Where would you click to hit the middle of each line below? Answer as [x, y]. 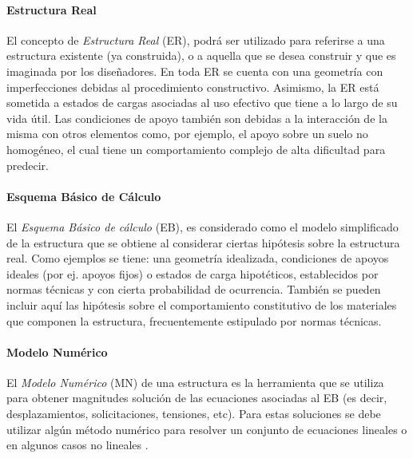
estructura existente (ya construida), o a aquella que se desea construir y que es [201, 55]
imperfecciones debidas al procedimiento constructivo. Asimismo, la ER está [193, 87]
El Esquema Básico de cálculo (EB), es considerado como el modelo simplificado [203, 226]
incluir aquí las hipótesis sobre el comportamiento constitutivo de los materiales [202, 304]
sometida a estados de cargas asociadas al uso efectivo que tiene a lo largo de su [202, 103]
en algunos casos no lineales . [77, 445]
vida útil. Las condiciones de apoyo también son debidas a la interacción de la [197, 118]
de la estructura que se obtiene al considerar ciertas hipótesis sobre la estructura [203, 242]
